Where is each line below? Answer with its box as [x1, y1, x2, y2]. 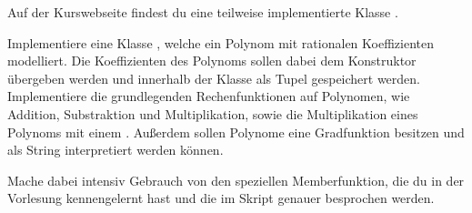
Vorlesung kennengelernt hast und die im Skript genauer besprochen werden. [7, 188, 435, 208]
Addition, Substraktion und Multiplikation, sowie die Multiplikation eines [7, 104, 418, 123]
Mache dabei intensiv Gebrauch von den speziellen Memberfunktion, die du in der [7, 170, 465, 189]
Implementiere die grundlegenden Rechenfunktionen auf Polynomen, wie [7, 86, 410, 106]
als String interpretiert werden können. [7, 140, 224, 159]
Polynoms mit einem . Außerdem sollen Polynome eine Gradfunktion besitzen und [7, 122, 465, 141]
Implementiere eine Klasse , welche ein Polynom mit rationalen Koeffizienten [7, 33, 434, 52]
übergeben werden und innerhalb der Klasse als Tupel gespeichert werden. [7, 68, 421, 87]
